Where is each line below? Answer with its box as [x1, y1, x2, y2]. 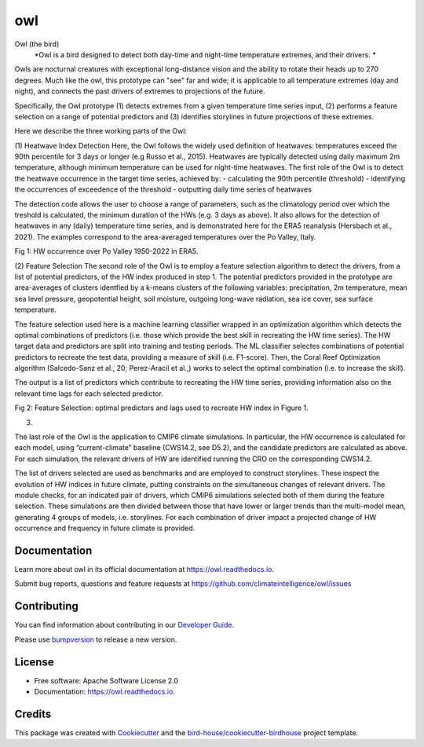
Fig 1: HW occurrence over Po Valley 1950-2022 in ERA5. [14, 247, 199, 256]
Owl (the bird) [14, 39, 60, 49]
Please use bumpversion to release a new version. [14, 635, 177, 644]
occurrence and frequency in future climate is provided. [14, 523, 196, 533]
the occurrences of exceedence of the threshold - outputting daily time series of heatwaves [14, 185, 312, 194]
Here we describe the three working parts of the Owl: [14, 126, 188, 136]
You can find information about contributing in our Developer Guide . [14, 621, 235, 630]
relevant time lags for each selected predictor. [14, 389, 164, 398]
